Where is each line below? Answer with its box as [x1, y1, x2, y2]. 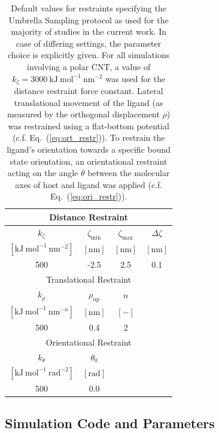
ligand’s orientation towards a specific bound [7, 143, 171, 155]
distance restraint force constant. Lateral [14, 84, 163, 97]
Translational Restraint [46, 272, 132, 285]
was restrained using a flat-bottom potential [8, 119, 169, 132]
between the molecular [87, 166, 170, 179]
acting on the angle [7, 166, 78, 179]
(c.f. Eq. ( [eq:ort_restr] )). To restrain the [12, 131, 165, 144]
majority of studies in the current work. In [11, 25, 167, 38]
